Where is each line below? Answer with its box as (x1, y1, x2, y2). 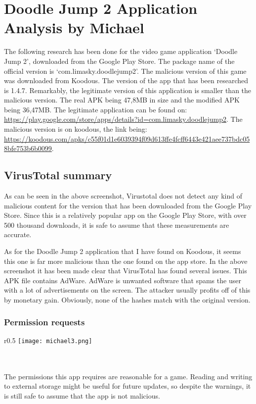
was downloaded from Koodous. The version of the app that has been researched (4, 75, 249, 86)
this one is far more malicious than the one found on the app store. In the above (4, 255, 248, 266)
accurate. (4, 229, 32, 240)
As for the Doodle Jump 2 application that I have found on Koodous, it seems (4, 246, 241, 256)
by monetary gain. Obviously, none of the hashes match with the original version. (4, 294, 251, 304)
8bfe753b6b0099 (4, 143, 52, 153)
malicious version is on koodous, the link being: (4, 124, 147, 134)
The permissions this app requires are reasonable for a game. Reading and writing (4, 371, 253, 381)
